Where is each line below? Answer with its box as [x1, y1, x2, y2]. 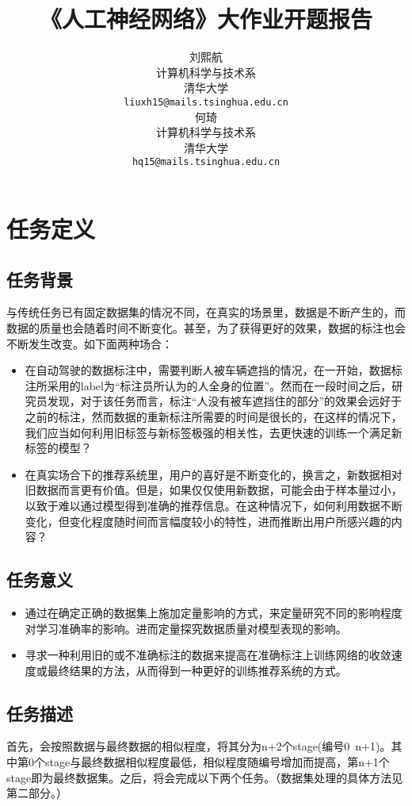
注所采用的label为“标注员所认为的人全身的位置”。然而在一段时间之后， [25, 377, 392, 393]
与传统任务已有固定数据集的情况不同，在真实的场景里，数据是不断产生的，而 [6, 304, 406, 320]
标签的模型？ [25, 439, 92, 456]
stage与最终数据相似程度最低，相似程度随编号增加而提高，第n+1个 [44, 754, 390, 770]
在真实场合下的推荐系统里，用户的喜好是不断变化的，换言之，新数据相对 [25, 466, 402, 482]
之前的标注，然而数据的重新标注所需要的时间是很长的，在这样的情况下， [25, 408, 402, 424]
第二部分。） [6, 785, 67, 801]
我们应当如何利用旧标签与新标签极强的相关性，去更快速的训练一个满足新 [25, 424, 402, 440]
